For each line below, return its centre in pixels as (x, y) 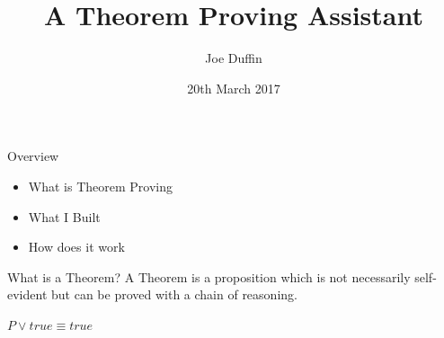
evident (27, 294)
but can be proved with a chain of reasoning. (174, 294)
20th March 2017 (234, 88)
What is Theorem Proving (100, 186)
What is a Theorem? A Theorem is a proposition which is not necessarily (209, 276)
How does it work (76, 247)
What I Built (64, 216)
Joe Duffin (234, 58)
